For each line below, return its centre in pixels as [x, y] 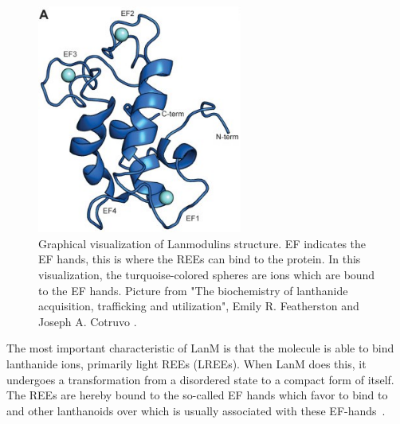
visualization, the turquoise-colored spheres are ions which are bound [207, 275]
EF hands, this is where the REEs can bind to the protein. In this [200, 259]
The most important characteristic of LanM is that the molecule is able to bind [200, 348]
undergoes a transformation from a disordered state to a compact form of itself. [200, 379]
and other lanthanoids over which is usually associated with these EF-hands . [196, 410]
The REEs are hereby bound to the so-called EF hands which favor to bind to [197, 395]
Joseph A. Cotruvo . [88, 321]
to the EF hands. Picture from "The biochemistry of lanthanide [193, 290]
